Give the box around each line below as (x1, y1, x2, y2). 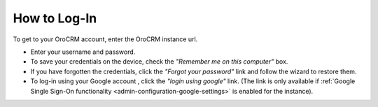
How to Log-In (13, 10, 97, 26)
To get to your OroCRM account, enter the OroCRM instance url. (13, 35, 198, 43)
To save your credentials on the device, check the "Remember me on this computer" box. (30, 57, 288, 66)
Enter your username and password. (30, 48, 136, 56)
